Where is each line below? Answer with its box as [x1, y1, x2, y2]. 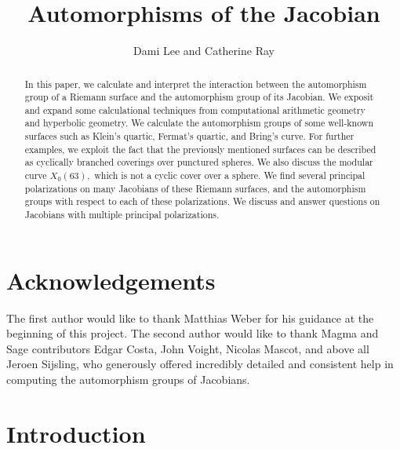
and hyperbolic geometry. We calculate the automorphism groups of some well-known [24, 116, 374, 130]
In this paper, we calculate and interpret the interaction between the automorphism [24, 77, 367, 90]
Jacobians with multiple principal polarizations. [24, 208, 220, 221]
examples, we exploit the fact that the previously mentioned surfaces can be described [24, 142, 376, 155]
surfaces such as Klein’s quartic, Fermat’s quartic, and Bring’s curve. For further [24, 130, 355, 143]
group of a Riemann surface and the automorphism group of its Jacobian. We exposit [24, 90, 374, 104]
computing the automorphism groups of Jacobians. [6, 371, 250, 388]
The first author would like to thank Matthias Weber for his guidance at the [6, 309, 374, 326]
